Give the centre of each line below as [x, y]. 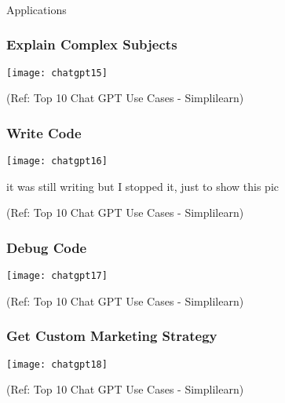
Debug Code [47, 247]
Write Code [44, 132]
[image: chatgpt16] [57, 161]
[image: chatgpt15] [57, 73]
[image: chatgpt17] [57, 276]
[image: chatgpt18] [57, 364]
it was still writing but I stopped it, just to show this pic [143, 186]
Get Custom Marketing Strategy [112, 336]
